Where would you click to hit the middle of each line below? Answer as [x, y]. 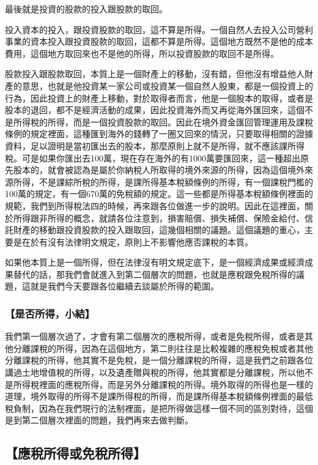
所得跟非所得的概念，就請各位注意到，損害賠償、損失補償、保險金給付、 [159, 218]
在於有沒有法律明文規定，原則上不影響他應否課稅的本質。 [137, 241]
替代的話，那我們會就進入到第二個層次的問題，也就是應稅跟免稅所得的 [154, 274]
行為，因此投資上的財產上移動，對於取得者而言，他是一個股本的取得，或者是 [159, 98]
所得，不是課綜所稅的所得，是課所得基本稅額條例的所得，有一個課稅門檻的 [163, 181]
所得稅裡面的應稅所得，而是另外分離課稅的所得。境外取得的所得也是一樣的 [163, 384]
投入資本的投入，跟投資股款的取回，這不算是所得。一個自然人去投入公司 [150, 29]
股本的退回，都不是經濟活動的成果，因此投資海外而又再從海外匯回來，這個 [155, 110]
